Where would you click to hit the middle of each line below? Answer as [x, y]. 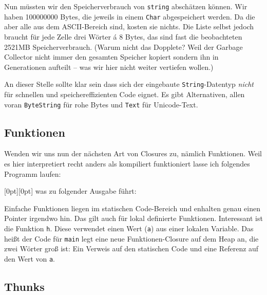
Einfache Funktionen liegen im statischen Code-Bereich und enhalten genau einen [132, 208]
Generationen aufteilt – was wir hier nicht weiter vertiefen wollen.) [109, 67]
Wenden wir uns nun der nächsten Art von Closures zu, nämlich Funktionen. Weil [133, 153]
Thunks [24, 286]
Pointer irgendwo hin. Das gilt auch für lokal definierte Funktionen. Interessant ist [133, 218]
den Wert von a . [30, 258]
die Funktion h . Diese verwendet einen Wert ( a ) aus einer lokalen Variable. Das [129, 228]
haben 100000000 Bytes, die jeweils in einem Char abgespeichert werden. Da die [130, 16]
